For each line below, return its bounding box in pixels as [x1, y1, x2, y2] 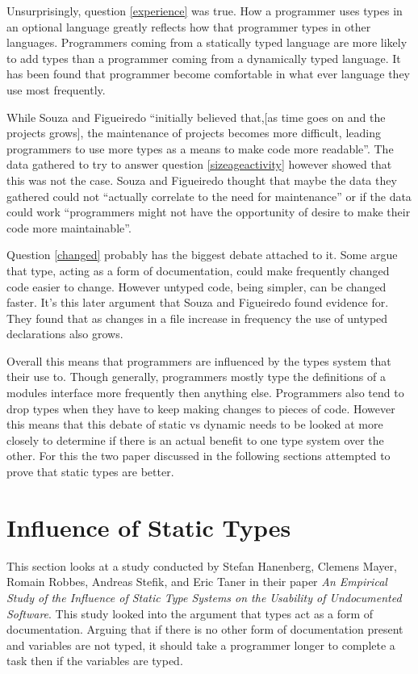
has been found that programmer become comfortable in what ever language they [6, 65, 410, 82]
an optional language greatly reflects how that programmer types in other [6, 18, 371, 35]
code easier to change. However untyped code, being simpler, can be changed [6, 278, 387, 295]
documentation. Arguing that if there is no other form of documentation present [6, 621, 403, 638]
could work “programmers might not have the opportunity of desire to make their [6, 203, 411, 220]
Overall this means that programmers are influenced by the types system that [6, 352, 391, 369]
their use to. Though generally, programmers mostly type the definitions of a [6, 368, 386, 385]
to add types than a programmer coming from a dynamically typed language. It [6, 49, 401, 66]
